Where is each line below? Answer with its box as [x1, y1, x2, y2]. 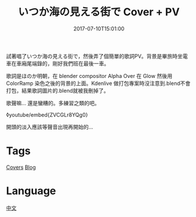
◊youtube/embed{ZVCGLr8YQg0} [6, 111, 88, 118]
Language [6, 184, 57, 198]
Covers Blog [6, 164, 36, 171]
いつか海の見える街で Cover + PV [18, 5, 180, 19]
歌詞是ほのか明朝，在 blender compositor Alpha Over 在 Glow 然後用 [6, 72, 172, 79]
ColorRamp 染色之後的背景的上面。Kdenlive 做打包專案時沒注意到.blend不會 [6, 80, 191, 87]
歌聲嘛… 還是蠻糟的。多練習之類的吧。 [6, 99, 100, 106]
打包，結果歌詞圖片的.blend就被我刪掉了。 [6, 87, 109, 94]
